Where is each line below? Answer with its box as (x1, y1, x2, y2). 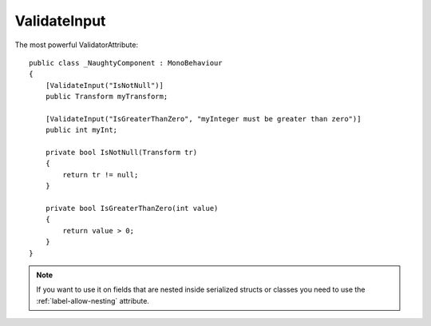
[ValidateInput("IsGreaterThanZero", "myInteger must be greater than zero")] (45, 114, 362, 123)
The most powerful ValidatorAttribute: (14, 40, 139, 50)
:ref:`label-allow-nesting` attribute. (36, 296, 149, 305)
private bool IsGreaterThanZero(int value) (45, 204, 219, 213)
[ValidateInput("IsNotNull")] (45, 81, 164, 89)
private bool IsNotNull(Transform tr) (45, 148, 198, 157)
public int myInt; (45, 125, 118, 135)
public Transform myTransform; (45, 92, 168, 101)
